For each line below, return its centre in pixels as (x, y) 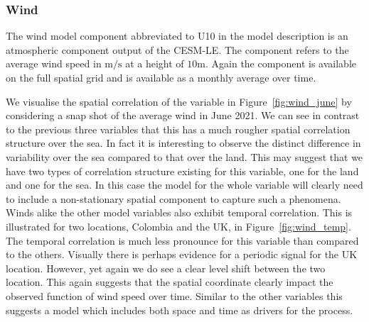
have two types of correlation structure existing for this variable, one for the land (182, 171)
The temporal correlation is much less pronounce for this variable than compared (182, 240)
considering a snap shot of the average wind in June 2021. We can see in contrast (183, 115)
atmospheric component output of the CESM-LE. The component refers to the (177, 49)
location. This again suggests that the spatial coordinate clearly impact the (170, 282)
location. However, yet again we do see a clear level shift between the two (166, 268)
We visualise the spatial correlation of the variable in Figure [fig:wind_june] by (179, 101)
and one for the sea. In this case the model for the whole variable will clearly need (184, 185)
